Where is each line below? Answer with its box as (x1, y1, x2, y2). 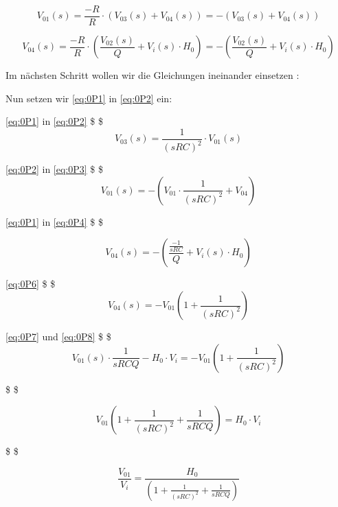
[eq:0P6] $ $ (5, 276, 56, 291)
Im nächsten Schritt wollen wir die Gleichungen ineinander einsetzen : (5, 68, 300, 82)
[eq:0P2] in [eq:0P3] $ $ (5, 162, 103, 176)
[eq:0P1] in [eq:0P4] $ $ (5, 214, 103, 228)
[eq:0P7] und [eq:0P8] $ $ (5, 329, 111, 344)
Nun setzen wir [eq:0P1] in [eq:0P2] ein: (5, 91, 172, 105)
